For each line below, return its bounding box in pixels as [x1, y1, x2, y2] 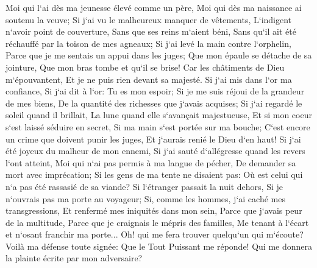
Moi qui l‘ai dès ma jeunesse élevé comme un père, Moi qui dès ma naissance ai [5, 1, 302, 13]
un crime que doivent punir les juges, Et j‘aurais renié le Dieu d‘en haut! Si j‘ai [5, 132, 301, 145]
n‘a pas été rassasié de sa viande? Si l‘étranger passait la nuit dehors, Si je [5, 180, 283, 192]
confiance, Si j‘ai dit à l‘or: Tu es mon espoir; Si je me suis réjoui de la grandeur [5, 85, 305, 97]
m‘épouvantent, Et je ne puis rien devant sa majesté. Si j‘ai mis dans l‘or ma [5, 72, 292, 85]
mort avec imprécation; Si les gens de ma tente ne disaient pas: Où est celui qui [5, 168, 303, 181]
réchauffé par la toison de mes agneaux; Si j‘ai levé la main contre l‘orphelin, [5, 37, 291, 49]
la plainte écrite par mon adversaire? [5, 252, 143, 264]
